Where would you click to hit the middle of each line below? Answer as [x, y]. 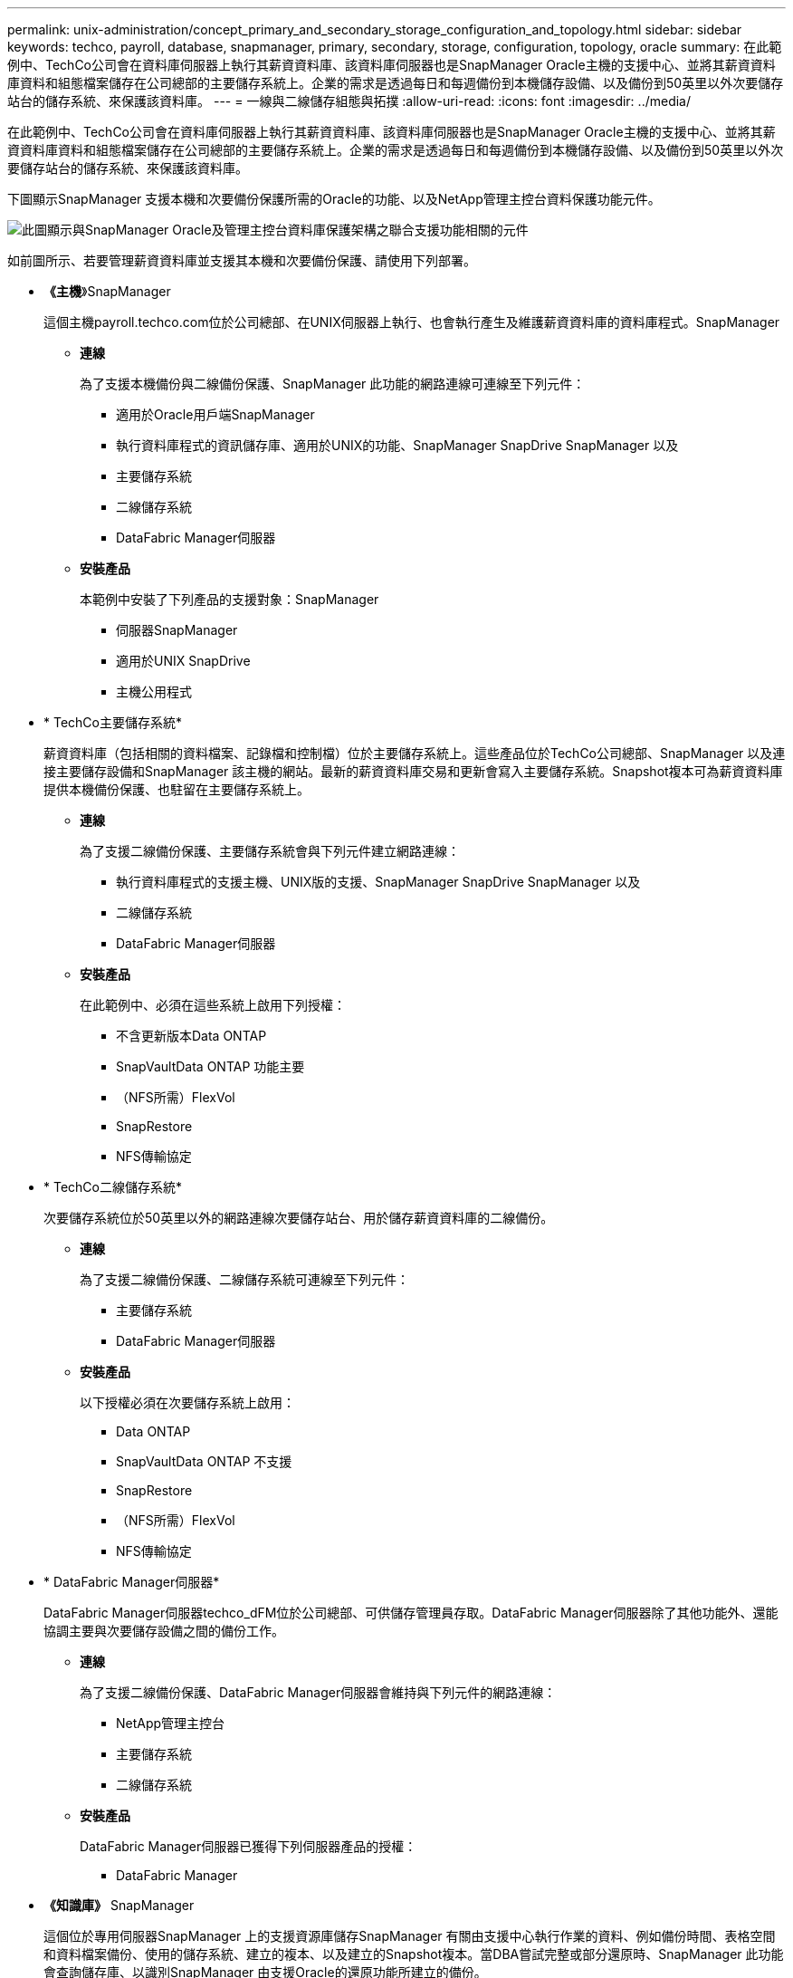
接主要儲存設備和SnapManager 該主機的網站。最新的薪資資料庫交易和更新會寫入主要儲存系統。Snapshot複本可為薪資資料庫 [413, 771]
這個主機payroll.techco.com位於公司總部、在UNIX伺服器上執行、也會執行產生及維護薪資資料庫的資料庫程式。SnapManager [412, 322]
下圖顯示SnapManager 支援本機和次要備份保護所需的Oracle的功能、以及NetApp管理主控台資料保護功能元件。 [334, 199]
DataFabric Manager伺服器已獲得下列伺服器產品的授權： [248, 1846]
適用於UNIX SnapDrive [183, 661]
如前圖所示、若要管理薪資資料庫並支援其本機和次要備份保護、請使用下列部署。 [242, 260]
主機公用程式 [154, 691]
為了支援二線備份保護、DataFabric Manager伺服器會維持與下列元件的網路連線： [318, 1692]
